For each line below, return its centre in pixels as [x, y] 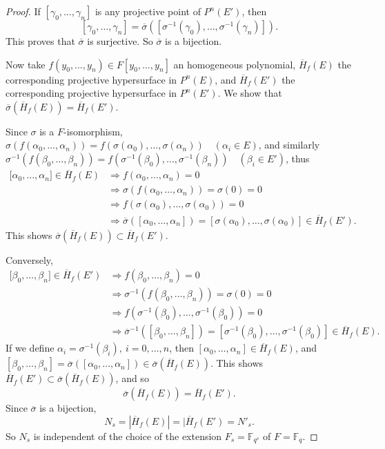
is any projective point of [148, 11]
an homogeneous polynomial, [235, 64]
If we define [30, 348]
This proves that [40, 41]
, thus [297, 158]
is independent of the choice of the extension [128, 436]
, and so [132, 378]
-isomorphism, [93, 131]
